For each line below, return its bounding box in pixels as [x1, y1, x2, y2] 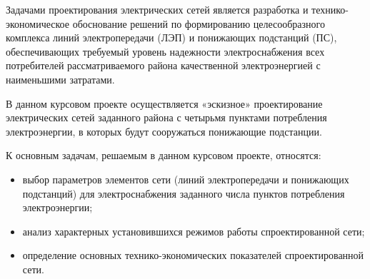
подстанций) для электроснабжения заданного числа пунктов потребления [22, 186, 345, 201]
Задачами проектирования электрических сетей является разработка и [6, 2, 309, 16]
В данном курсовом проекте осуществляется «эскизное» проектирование [6, 96, 323, 111]
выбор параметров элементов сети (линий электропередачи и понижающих [22, 171, 349, 186]
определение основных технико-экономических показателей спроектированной [22, 248, 364, 263]
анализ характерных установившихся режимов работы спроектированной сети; [22, 223, 365, 238]
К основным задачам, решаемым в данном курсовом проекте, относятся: [6, 148, 321, 163]
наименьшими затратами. [6, 71, 115, 86]
